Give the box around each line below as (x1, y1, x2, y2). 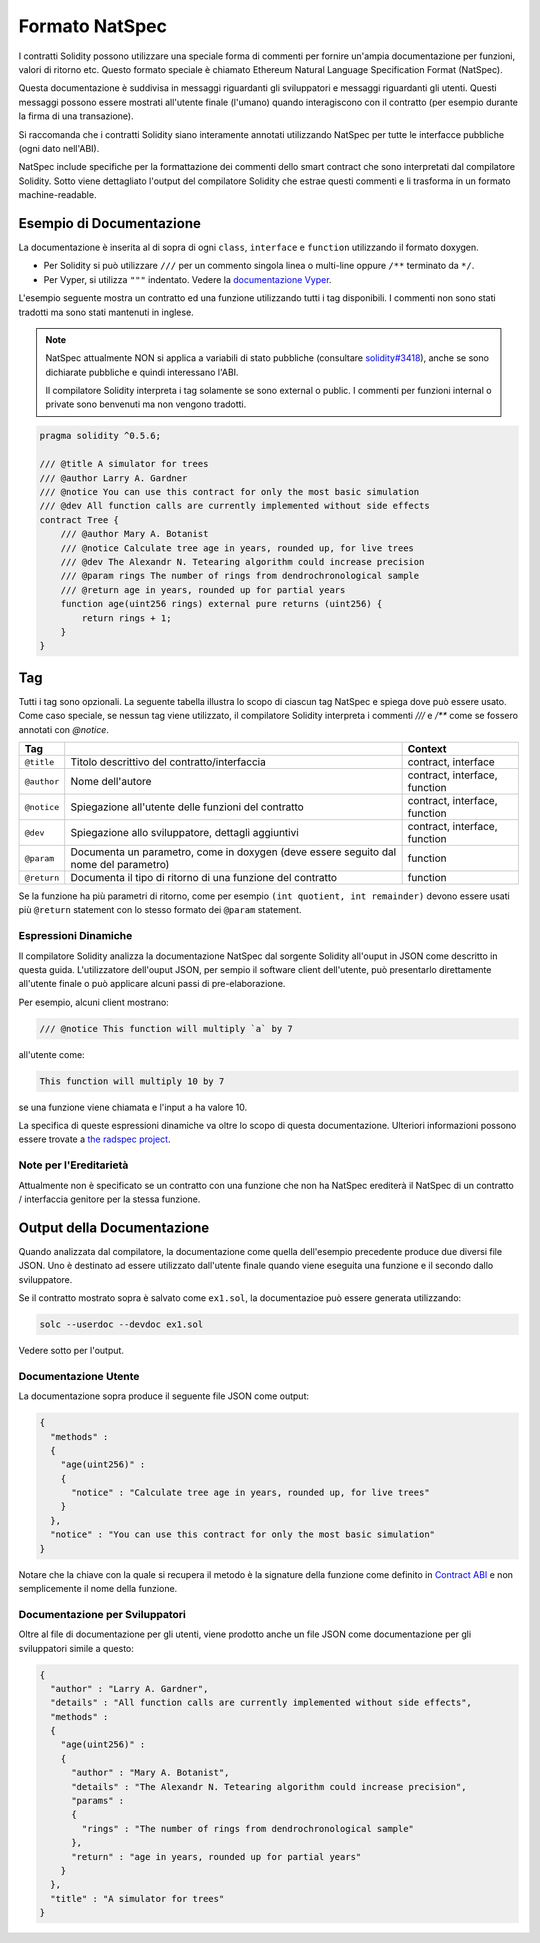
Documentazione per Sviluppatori (18, 1607, 187, 1621)
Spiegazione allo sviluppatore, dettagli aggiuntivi (70, 826, 299, 839)
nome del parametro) (70, 858, 170, 871)
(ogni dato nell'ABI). (18, 142, 100, 154)
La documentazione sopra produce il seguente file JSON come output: (18, 1390, 310, 1402)
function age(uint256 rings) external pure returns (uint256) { (60, 598, 383, 610)
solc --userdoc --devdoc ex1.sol (39, 1319, 204, 1330)
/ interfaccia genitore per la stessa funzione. (18, 1193, 201, 1205)
